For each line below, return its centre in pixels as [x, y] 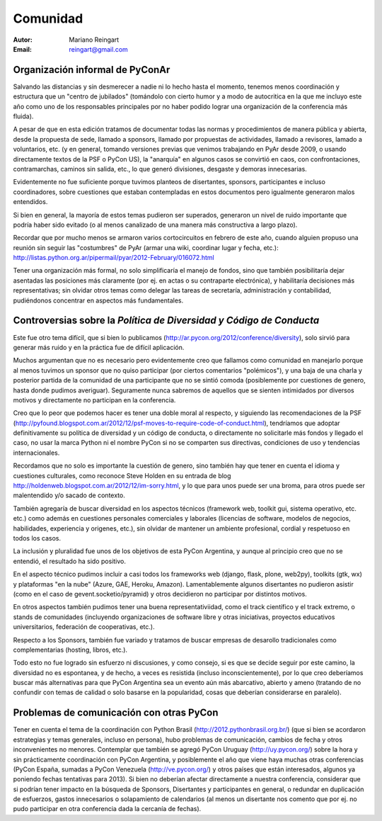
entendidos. [30, 202]
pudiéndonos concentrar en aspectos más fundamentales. [98, 300]
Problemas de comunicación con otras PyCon [116, 713]
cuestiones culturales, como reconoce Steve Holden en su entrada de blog [122, 475]
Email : [22, 49]
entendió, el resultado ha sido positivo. [70, 561]
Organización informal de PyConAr [92, 70]
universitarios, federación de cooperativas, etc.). [84, 627]
